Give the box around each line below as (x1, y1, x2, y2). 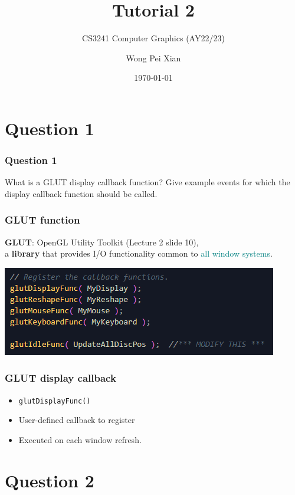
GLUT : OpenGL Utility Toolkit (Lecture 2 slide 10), (5, 235, 199, 248)
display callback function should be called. (5, 187, 158, 199)
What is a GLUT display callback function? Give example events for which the (5, 176, 290, 188)
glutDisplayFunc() (18, 396, 91, 405)
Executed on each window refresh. (18, 433, 142, 445)
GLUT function (5, 212, 80, 227)
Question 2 (5, 468, 94, 492)
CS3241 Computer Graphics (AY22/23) (82, 32, 225, 44)
